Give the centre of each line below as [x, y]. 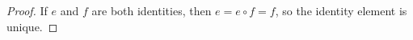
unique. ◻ [32, 26]
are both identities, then [152, 10]
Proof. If [27, 10]
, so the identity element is [341, 10]
